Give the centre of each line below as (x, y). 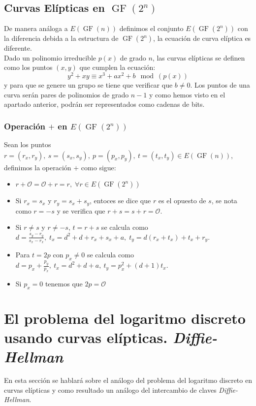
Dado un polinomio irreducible (50, 57)
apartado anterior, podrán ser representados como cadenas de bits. (104, 104)
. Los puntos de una (220, 85)
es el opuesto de (182, 201)
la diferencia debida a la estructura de (61, 38)
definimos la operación (38, 167)
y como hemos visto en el (187, 94)
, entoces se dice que (120, 201)
